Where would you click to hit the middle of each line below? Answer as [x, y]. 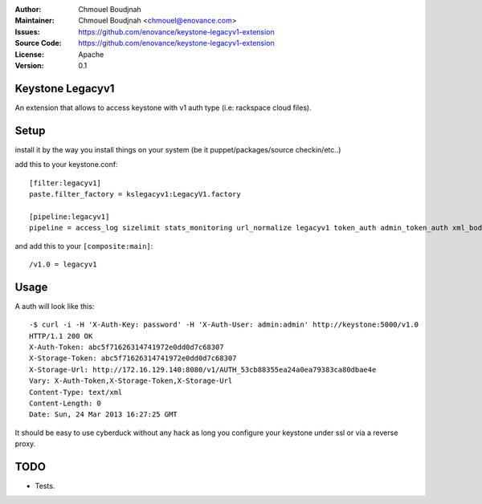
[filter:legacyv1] [65, 183]
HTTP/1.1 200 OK [61, 336]
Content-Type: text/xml [76, 392]
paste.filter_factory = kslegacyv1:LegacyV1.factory [135, 194]
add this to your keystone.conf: [66, 165]
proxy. [25, 444]
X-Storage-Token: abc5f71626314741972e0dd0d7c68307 [133, 358]
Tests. [45, 486]
